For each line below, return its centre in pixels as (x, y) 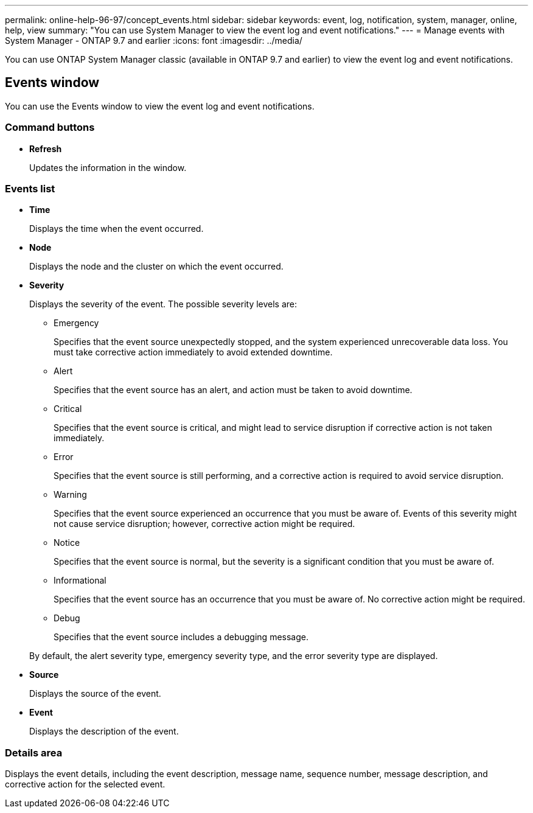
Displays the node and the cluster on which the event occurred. (156, 267)
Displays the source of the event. (95, 694)
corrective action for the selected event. (85, 784)
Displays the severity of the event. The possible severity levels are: (163, 304)
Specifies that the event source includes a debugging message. (181, 637)
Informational (80, 581)
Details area (34, 752)
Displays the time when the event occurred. (117, 229)
